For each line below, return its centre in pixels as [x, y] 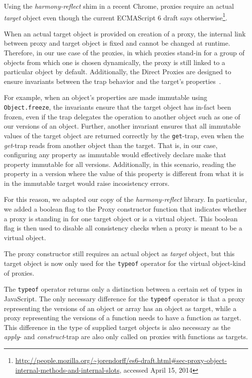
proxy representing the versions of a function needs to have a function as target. [123, 318]
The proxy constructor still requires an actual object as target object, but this [119, 254]
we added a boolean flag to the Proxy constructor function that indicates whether [126, 209]
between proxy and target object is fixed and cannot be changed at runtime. [117, 43]
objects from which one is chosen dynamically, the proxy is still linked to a [115, 62]
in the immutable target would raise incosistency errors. [87, 183]
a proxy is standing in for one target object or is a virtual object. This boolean [121, 218]
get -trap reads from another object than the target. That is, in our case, [111, 145]
